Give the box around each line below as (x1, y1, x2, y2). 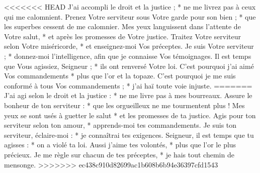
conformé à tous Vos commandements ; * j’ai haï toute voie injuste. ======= (4, 80, 252, 91)
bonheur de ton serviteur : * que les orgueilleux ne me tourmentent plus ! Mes (4, 100, 245, 110)
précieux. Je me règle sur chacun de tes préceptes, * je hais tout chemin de (4, 149, 234, 159)
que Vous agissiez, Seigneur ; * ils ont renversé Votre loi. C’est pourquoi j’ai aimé (4, 60, 254, 71)
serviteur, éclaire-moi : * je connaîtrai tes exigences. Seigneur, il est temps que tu (4, 129, 254, 140)
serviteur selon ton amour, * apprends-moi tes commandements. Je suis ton (4, 120, 237, 130)
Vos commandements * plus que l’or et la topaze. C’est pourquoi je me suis (4, 70, 236, 81)
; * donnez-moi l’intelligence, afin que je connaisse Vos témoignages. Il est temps (4, 50, 251, 61)
